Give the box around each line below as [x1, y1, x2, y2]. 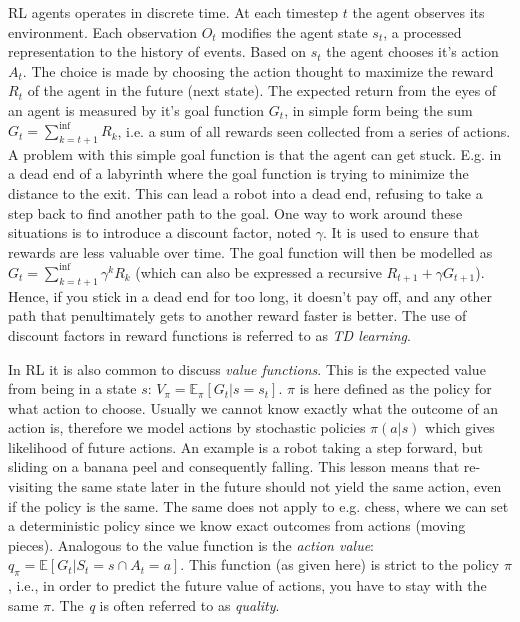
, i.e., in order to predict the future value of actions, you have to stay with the [8, 575, 487, 596]
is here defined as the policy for [299, 378, 492, 399]
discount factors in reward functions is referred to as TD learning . [8, 324, 411, 345]
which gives [425, 417, 495, 438]
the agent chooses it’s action [326, 41, 499, 62]
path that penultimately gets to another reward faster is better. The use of [8, 305, 467, 326]
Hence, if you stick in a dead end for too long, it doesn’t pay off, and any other [8, 285, 493, 306]
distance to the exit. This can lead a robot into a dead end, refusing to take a [8, 183, 483, 204]
